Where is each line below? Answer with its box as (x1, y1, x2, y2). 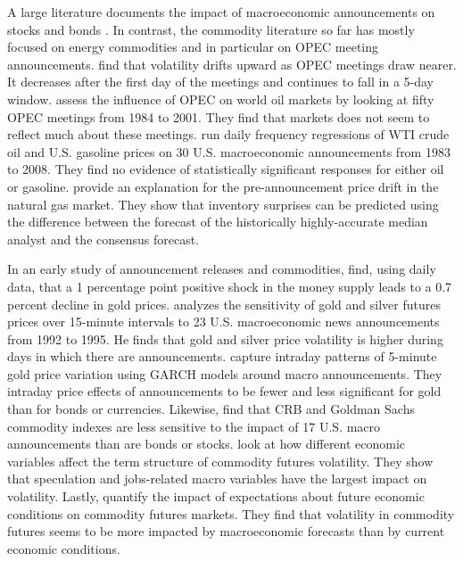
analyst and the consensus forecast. (7, 229, 200, 248)
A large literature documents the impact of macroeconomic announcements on (7, 3, 435, 21)
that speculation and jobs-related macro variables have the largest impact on (7, 469, 427, 488)
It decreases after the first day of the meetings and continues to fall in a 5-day (7, 72, 434, 91)
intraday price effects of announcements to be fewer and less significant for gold (7, 382, 442, 400)
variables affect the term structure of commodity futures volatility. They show (7, 451, 434, 470)
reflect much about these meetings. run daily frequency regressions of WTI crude (7, 125, 450, 144)
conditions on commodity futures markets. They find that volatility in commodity (7, 504, 455, 523)
